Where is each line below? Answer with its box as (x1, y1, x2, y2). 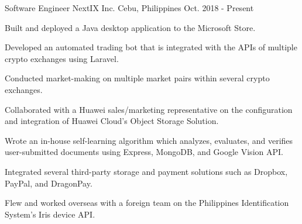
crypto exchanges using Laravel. (5, 52, 119, 64)
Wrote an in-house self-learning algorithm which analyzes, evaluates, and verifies (5, 134, 293, 146)
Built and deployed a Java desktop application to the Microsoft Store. (5, 21, 256, 33)
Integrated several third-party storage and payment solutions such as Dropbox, (5, 165, 288, 177)
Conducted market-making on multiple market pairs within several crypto (5, 72, 270, 84)
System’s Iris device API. (5, 208, 95, 220)
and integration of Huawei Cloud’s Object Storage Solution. (5, 115, 219, 127)
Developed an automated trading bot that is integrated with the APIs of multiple (5, 41, 297, 53)
